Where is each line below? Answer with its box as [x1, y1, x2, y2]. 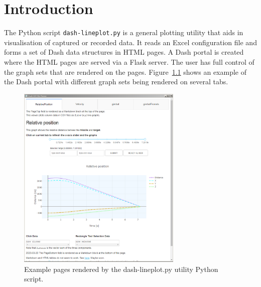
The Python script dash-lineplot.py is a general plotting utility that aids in [4, 27, 243, 38]
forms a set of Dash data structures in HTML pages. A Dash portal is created [4, 47, 244, 57]
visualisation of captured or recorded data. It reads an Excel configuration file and [4, 37, 257, 47]
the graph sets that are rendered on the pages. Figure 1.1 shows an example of [4, 66, 246, 77]
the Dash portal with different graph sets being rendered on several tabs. [4, 76, 228, 87]
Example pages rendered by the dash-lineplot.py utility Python [24, 263, 218, 274]
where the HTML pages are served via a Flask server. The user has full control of [4, 56, 254, 67]
